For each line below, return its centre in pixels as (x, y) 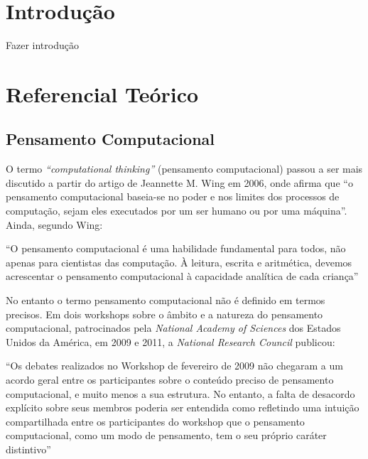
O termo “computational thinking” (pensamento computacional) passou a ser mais (184, 169)
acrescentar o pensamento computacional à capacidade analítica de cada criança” (182, 276)
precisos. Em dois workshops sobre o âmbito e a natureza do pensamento (164, 314)
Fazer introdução (42, 45)
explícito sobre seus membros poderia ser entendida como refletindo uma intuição (183, 407)
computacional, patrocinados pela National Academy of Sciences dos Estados (173, 328)
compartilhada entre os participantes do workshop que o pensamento (155, 421)
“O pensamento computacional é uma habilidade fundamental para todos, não (176, 248)
